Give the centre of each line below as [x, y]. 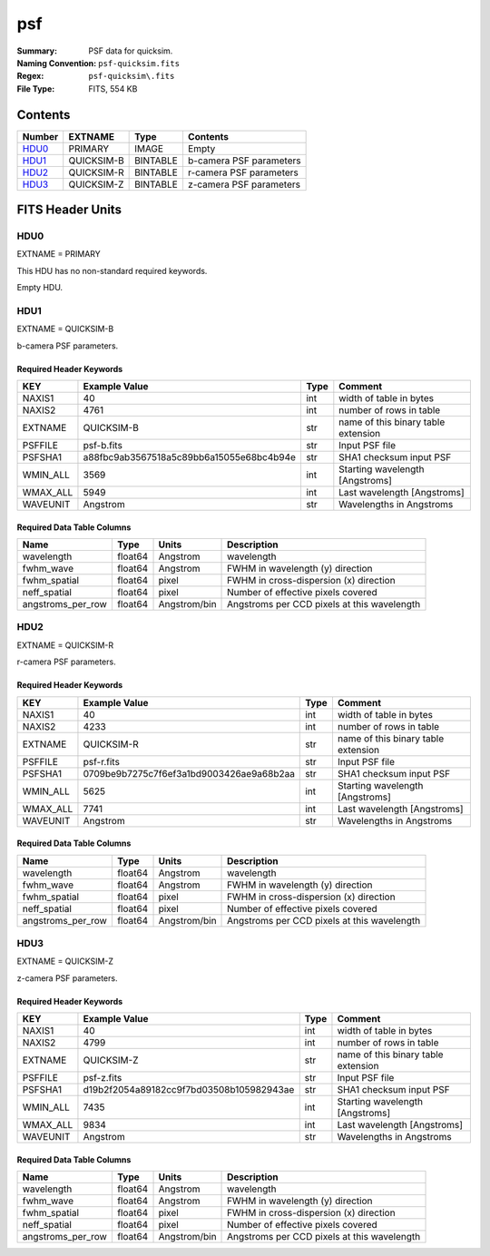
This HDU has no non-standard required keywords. [112, 270]
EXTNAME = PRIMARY [59, 254]
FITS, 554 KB [113, 88]
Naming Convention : [57, 63]
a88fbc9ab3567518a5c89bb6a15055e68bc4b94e [190, 457]
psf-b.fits [103, 446]
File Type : [36, 88]
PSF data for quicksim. [131, 51]
